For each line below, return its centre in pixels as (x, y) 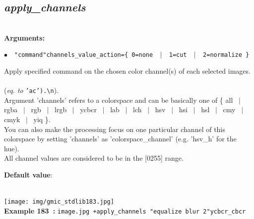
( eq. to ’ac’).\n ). (32, 90)
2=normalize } (226, 55)
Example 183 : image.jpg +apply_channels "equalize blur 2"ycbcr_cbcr (125, 210)
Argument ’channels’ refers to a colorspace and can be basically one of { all (119, 100)
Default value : (28, 175)
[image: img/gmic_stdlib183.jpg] (59, 202)
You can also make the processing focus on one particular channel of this (115, 129)
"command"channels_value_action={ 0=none (84, 55)
